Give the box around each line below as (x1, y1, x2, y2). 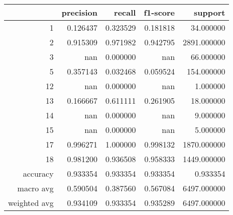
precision (61, 7, 97, 18)
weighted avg (8, 197, 54, 208)
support (194, 7, 225, 18)
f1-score (144, 7, 175, 18)
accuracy (23, 168, 54, 179)
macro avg (17, 182, 54, 194)
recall (114, 7, 136, 18)
